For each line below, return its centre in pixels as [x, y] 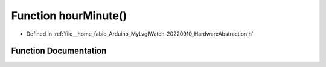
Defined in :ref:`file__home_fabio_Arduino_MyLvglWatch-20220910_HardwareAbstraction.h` [140, 34]
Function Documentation [59, 51]
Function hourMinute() [69, 16]
